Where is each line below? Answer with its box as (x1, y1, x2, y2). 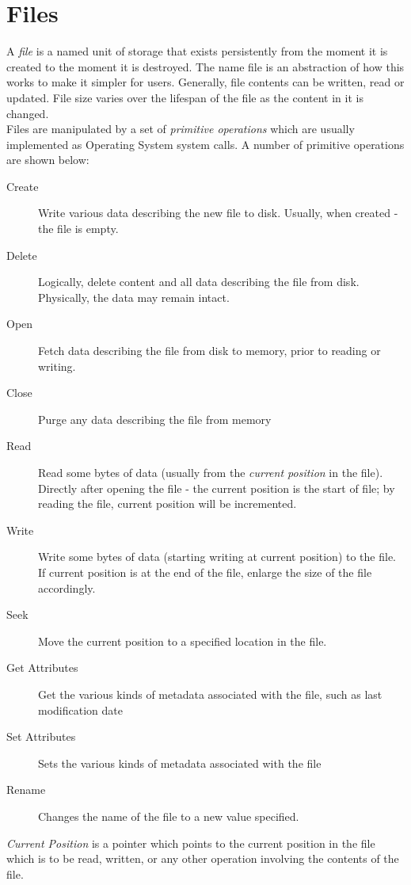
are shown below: (6, 151, 89, 168)
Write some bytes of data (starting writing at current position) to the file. (38, 548, 397, 565)
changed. (6, 105, 49, 121)
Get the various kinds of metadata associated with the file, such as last (38, 685, 382, 702)
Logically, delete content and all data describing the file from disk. (38, 273, 360, 290)
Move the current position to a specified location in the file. (38, 632, 327, 649)
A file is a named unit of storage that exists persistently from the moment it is (6, 43, 388, 59)
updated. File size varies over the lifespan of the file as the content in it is (6, 89, 363, 105)
